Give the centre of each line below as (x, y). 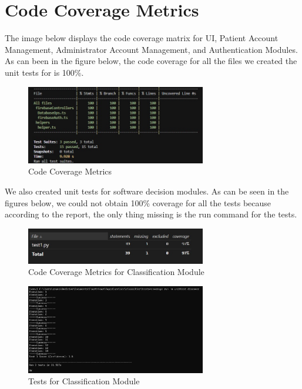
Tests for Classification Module (84, 381)
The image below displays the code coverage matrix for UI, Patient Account (142, 38)
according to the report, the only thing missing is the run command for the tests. (151, 214)
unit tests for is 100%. (44, 72)
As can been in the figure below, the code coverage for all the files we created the (151, 61)
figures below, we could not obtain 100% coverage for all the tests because (138, 202)
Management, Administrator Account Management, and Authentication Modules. (151, 49)
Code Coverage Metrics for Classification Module (116, 272)
